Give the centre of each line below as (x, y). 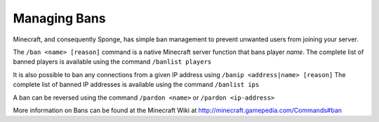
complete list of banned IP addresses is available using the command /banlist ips (136, 85)
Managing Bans (59, 18)
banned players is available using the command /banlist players (112, 62)
